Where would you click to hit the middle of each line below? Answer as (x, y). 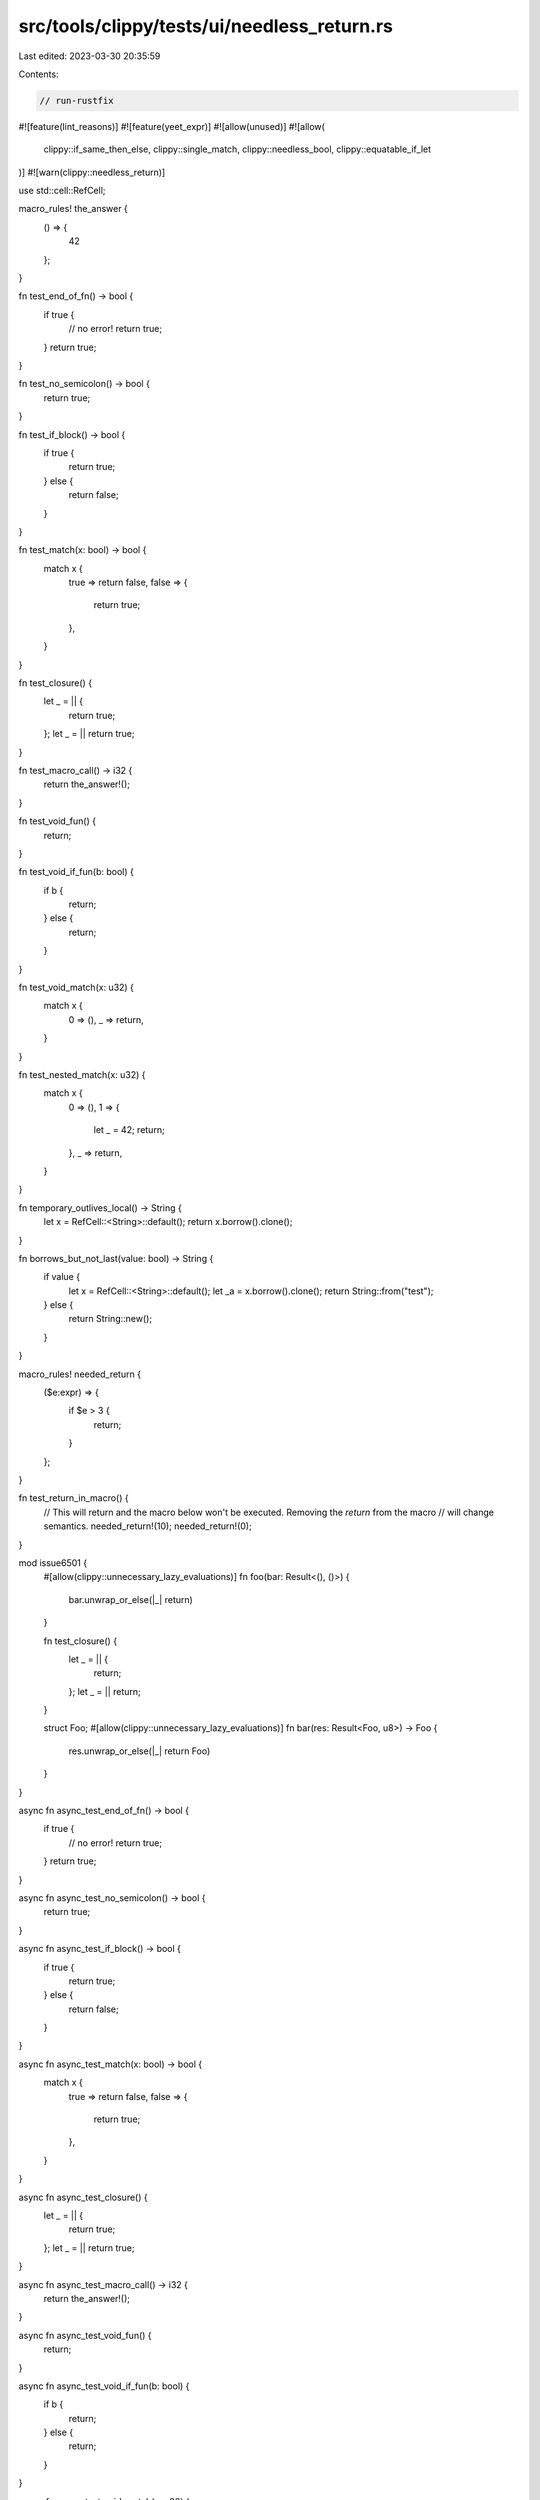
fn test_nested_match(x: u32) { (82, 1074)
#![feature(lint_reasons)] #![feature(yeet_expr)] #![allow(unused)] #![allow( (171, 126)
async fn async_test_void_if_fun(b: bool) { (104, 2386)
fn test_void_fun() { (57, 821)
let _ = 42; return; (129, 1130)
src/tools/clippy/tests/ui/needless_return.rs (206, 26)
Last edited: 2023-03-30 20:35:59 (89, 56)
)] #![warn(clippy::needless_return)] (92, 172)
